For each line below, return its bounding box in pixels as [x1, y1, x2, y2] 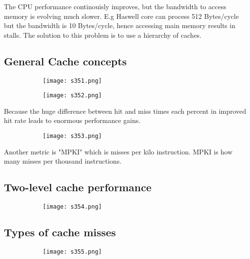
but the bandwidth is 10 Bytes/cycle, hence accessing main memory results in [4, 20, 235, 30]
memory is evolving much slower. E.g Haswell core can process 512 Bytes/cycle [4, 11, 239, 21]
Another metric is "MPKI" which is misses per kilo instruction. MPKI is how [4, 146, 233, 156]
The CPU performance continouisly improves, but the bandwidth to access [4, 1, 226, 11]
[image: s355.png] [43, 248, 102, 255]
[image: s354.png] [43, 203, 102, 211]
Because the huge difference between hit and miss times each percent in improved [4, 106, 247, 116]
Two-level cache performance [4, 180, 151, 195]
